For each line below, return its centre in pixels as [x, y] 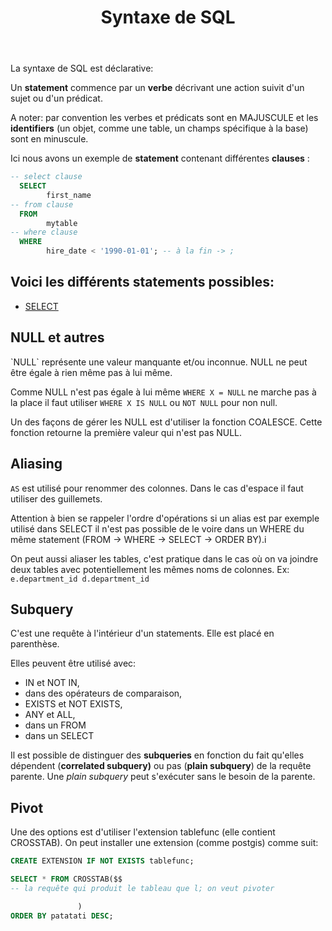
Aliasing [36, 464]
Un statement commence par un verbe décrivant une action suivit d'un [157, 88]
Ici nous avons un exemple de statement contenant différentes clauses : [160, 158]
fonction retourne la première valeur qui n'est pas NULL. [126, 432]
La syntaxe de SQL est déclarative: [82, 68]
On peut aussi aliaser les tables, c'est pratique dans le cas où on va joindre [164, 558]
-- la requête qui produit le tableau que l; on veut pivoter [142, 888]
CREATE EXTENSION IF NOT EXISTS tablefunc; [102, 861]
